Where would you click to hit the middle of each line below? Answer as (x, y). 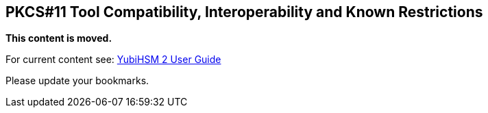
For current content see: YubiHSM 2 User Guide (113, 60)
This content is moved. (59, 38)
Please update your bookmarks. (77, 81)
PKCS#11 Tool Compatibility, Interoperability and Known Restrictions (244, 12)
